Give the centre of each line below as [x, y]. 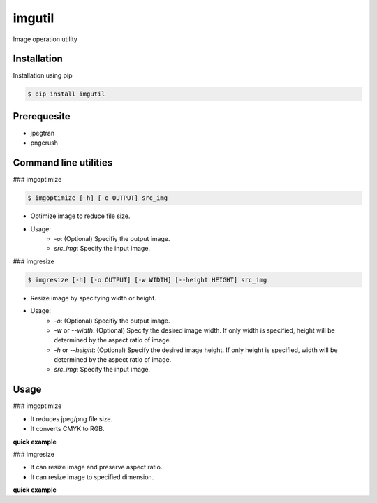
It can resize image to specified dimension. [92, 477]
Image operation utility [45, 39]
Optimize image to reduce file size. [80, 216]
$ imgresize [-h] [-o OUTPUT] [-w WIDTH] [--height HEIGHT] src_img [147, 280]
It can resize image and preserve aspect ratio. [96, 467]
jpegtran [43, 133]
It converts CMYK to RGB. [67, 429]
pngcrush [44, 143]
